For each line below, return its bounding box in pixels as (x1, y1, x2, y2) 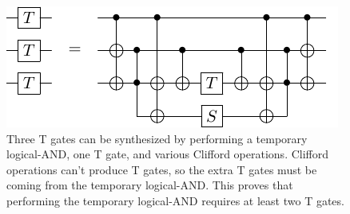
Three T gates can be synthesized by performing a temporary (6, 130, 308, 146)
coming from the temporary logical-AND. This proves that (6, 177, 293, 193)
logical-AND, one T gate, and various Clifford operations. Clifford (6, 146, 329, 162)
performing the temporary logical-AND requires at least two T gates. (6, 192, 344, 208)
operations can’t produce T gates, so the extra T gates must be (6, 161, 317, 177)
